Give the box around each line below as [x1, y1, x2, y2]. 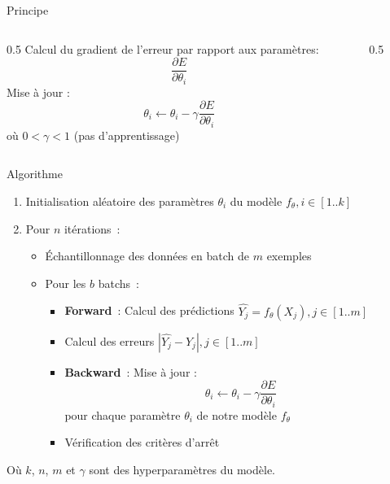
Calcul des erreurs [64, 332, 155, 349]
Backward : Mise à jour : [64, 363, 197, 380]
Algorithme [7, 165, 63, 182]
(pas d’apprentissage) [73, 126, 180, 143]
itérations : [64, 220, 121, 237]
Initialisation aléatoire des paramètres [25, 193, 214, 209]
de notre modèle [196, 406, 277, 423]
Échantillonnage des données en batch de [45, 247, 249, 264]
